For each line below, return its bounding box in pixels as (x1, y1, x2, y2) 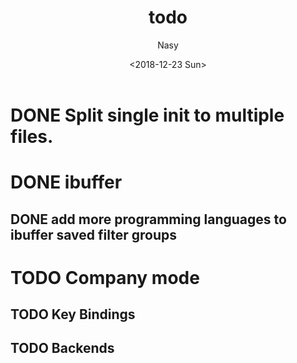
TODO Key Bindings (10, 306, 136, 323)
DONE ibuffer (10, 171, 123, 194)
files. (10, 125, 54, 148)
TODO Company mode (10, 266, 200, 289)
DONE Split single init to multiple (10, 104, 285, 126)
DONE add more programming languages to (10, 211, 287, 228)
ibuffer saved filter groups (10, 226, 177, 243)
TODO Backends (10, 340, 115, 357)
